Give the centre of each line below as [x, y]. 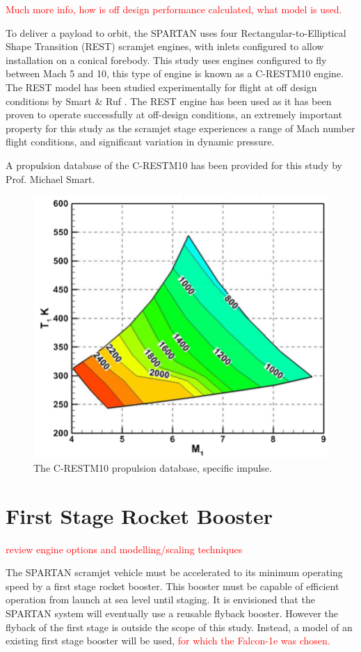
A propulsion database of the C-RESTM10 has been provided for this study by [174, 165]
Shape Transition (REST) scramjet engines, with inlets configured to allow [165, 46]
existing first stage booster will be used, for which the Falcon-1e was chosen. [168, 641]
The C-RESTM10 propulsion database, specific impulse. [153, 467]
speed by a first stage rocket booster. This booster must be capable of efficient [173, 586]
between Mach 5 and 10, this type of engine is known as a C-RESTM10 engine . [175, 73]
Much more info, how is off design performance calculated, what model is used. [174, 9]
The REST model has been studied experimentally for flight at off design [161, 87]
